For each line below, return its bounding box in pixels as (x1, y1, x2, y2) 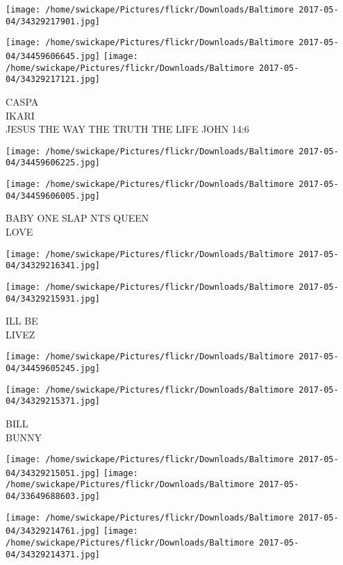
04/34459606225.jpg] (6, 158, 101, 168)
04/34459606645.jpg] (6, 51, 101, 61)
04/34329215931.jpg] (6, 293, 101, 304)
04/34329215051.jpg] (6, 468, 101, 478)
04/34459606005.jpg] (6, 190, 101, 201)
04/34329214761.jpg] (6, 526, 101, 537)
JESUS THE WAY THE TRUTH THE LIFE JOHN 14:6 (6, 122, 249, 136)
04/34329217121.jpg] (6, 74, 101, 85)
